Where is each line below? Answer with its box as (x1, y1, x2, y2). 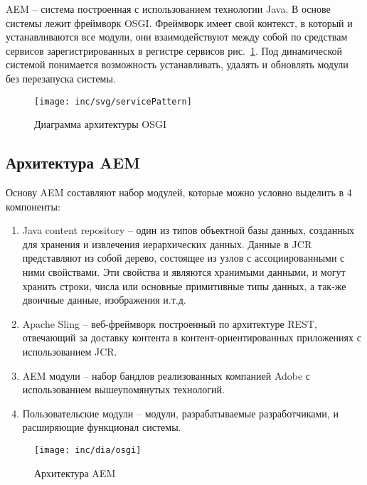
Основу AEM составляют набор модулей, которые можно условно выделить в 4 (6, 185, 352, 200)
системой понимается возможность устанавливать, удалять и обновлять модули (6, 57, 349, 72)
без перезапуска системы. (6, 70, 116, 85)
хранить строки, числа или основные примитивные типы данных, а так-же (22, 278, 346, 293)
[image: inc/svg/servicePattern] (34, 96, 192, 107)
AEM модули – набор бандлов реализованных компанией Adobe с (22, 368, 311, 383)
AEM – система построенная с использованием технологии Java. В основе (6, 1, 331, 16)
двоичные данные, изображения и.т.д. (22, 292, 186, 307)
